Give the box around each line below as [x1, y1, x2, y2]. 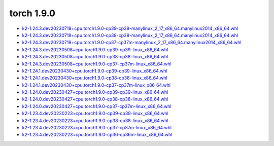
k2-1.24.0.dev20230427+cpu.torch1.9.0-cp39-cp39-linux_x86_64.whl [22, 89, 168, 95]
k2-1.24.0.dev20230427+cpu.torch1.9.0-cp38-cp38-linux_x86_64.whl [22, 96, 168, 102]
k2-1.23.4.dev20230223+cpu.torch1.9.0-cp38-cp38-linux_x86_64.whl [22, 117, 168, 124]
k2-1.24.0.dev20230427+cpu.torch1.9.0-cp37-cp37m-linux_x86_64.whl [22, 103, 172, 109]
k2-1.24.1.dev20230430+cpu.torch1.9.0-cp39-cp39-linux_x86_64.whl [22, 67, 167, 74]
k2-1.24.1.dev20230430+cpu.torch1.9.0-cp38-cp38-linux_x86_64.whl [22, 75, 167, 81]
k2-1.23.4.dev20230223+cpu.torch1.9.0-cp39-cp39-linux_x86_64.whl [22, 111, 168, 117]
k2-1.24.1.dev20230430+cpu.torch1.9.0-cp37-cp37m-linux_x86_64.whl [22, 82, 171, 88]
